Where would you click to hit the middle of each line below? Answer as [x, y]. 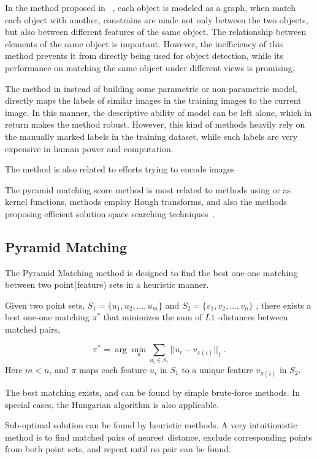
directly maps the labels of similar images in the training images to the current [153, 100]
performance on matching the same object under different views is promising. [150, 67]
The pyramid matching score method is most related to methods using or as [148, 189]
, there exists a [284, 305]
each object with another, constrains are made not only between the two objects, [157, 19]
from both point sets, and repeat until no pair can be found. [118, 449]
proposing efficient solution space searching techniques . [110, 213]
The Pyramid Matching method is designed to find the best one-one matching [151, 272]
